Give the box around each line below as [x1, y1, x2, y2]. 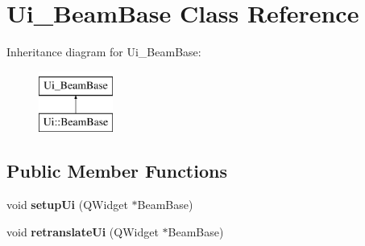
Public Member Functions [6, 158, 227, 183]
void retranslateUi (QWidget [6, 223, 159, 240]
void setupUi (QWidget [6, 196, 128, 213]
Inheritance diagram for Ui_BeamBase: [6, 43, 201, 60]
